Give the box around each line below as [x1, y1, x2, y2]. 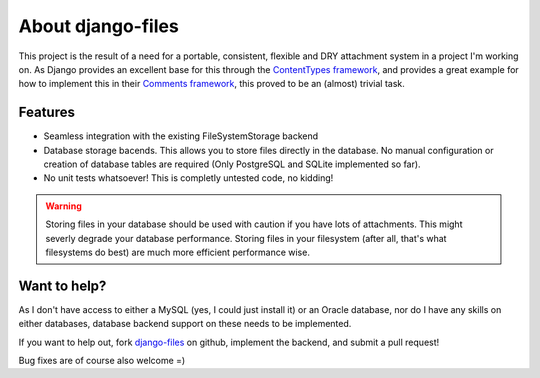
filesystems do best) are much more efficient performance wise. [45, 246, 310, 258]
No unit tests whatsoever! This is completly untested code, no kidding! [43, 172, 334, 184]
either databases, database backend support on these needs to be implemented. [18, 318, 352, 330]
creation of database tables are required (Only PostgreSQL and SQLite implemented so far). [43, 158, 421, 170]
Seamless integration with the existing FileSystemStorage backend [43, 130, 319, 142]
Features [18, 104, 75, 121]
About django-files [18, 15, 179, 37]
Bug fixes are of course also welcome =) [18, 355, 186, 367]
